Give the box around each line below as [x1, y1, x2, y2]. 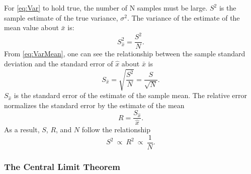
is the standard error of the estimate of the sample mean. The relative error [14, 90, 247, 101]
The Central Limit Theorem [4, 160, 120, 172]
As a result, [4, 124, 40, 135]
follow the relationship [81, 124, 151, 135]
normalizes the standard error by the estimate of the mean [4, 100, 185, 110]
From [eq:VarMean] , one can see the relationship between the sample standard [4, 48, 245, 59]
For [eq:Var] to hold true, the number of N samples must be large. [4, 3, 208, 13]
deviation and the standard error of [4, 58, 113, 68]
